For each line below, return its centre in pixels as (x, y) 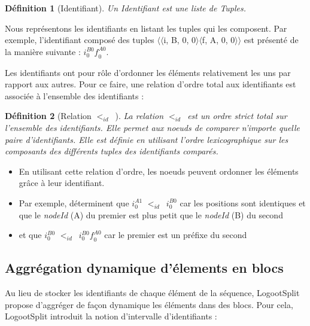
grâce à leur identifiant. (62, 183)
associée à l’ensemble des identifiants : (75, 95)
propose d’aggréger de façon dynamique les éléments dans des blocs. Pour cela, (149, 304)
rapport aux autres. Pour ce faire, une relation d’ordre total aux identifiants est (151, 84)
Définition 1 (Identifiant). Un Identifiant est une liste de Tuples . (126, 8)
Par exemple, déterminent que (74, 202)
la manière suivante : (43, 51)
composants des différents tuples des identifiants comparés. (112, 151)
